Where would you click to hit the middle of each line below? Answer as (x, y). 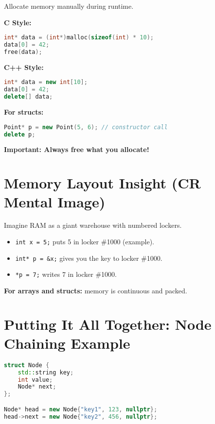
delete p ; (20, 134)
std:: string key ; (46, 372)
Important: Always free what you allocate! (77, 149)
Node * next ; (37, 387)
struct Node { (27, 365)
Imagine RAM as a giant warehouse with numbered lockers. (93, 225)
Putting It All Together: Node (108, 324)
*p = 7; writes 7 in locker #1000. (66, 274)
